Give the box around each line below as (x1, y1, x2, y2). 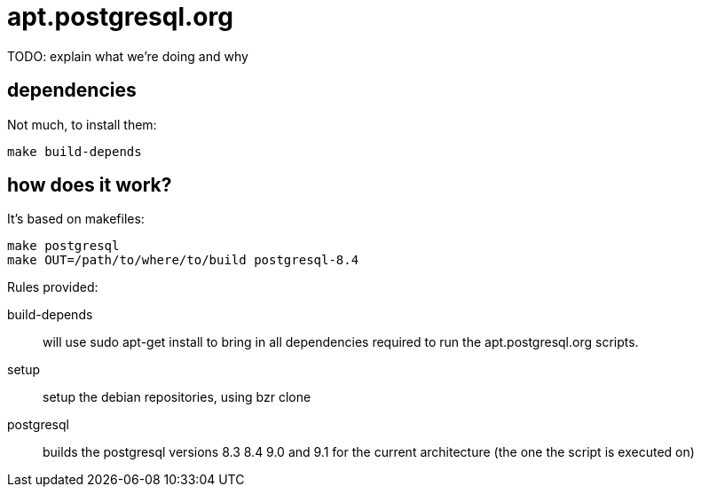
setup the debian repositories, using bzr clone (43, 389, 311, 405)
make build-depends (7, 144, 142, 159)
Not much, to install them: (7, 116, 157, 132)
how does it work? (7, 174, 172, 197)
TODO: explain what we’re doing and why (7, 48, 248, 64)
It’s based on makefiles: (7, 211, 145, 227)
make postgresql (7, 239, 120, 254)
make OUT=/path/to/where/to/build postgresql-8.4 (7, 253, 359, 268)
